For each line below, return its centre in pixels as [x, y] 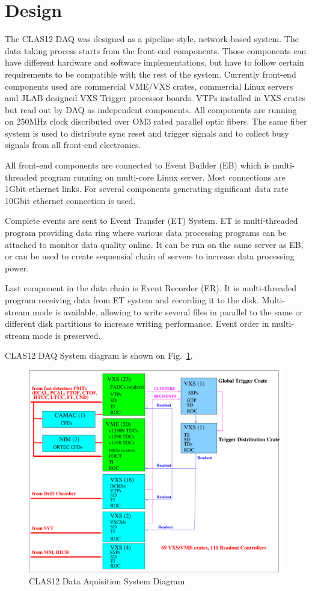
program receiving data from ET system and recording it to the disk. [132, 300]
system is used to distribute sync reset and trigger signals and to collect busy [147, 133]
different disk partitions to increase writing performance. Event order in [137, 323]
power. [17, 268]
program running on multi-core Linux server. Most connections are [163, 177]
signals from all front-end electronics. [73, 145]
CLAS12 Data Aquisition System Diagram [107, 580]
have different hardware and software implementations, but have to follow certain [154, 62]
